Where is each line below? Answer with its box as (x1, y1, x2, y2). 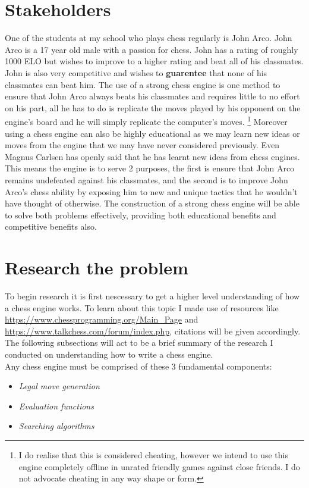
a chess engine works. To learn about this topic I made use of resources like (5, 301, 279, 314)
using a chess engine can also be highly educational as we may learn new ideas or (5, 127, 300, 139)
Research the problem (5, 255, 188, 280)
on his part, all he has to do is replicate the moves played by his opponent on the (5, 101, 301, 114)
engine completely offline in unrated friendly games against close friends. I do (18, 460, 300, 473)
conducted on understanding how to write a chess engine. (5, 348, 213, 360)
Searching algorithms (18, 420, 94, 432)
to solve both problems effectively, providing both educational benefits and (5, 208, 276, 221)
